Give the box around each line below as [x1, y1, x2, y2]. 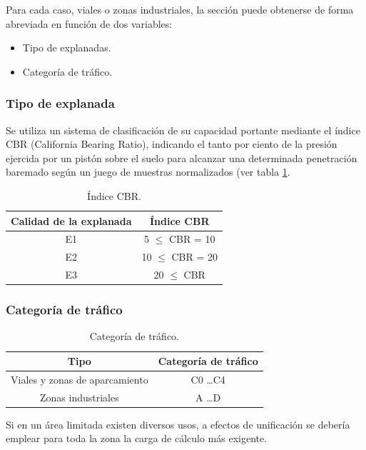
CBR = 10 [168, 231, 215, 246]
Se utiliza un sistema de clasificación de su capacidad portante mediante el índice [6, 122, 360, 137]
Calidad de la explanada [11, 213, 132, 228]
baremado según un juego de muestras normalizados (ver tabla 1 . [6, 164, 290, 179]
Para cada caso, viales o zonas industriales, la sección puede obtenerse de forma [6, 2, 354, 16]
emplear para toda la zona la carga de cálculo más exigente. [6, 431, 268, 446]
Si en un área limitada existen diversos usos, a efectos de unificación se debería [6, 416, 350, 431]
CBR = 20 [171, 249, 218, 264]
